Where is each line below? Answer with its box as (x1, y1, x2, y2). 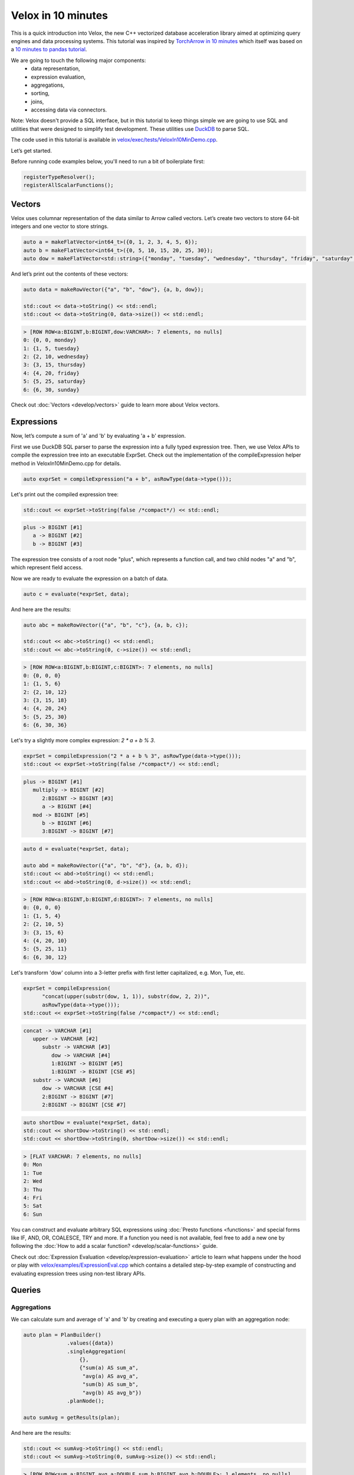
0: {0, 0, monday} (23, 337, 77, 343)
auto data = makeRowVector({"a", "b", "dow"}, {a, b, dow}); (23, 286, 204, 293)
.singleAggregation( (67, 1348, 126, 1355)
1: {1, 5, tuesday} (23, 345, 80, 352)
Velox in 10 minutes (11, 9, 109, 22)
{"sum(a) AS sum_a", (79, 1365, 139, 1371)
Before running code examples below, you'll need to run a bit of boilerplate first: (11, 158, 205, 165)
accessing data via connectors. (31, 106, 107, 113)
